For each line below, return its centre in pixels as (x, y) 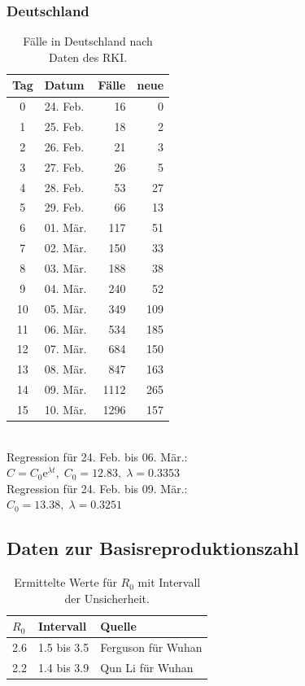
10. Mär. (65, 409)
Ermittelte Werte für (65, 582)
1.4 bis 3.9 (63, 668)
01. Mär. (65, 227)
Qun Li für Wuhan (147, 668)
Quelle (118, 626)
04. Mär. (65, 288)
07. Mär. (65, 349)
